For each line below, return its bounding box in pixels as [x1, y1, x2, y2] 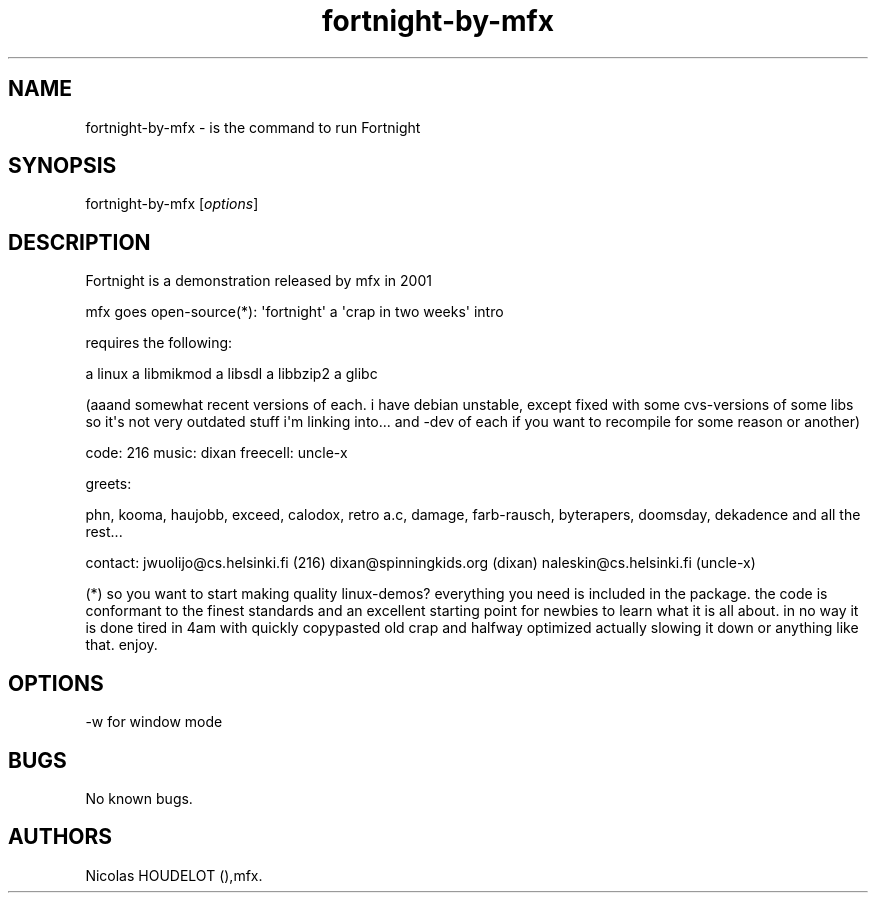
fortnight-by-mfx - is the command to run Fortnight [85, 118, 421, 136]
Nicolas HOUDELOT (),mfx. [85, 866, 263, 884]
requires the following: [85, 334, 233, 352]
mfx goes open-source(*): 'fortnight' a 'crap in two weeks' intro [85, 303, 504, 321]
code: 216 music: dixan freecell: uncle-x [85, 444, 348, 462]
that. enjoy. [85, 636, 158, 654]
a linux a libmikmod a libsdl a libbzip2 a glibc [85, 365, 378, 383]
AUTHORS [8, 824, 113, 850]
